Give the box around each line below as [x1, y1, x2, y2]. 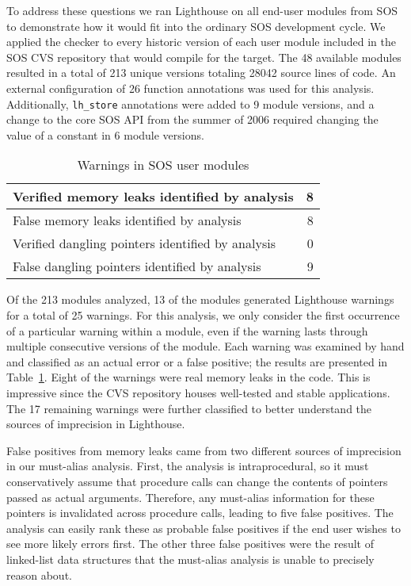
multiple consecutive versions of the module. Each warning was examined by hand [6, 338, 405, 354]
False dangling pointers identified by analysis [13, 257, 261, 276]
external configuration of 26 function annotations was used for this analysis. [6, 79, 375, 96]
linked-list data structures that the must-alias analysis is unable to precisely [6, 550, 375, 567]
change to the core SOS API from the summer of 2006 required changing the [6, 111, 379, 128]
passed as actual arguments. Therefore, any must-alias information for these [6, 488, 375, 505]
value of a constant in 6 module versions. [6, 126, 204, 143]
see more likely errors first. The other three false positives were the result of [6, 535, 374, 552]
